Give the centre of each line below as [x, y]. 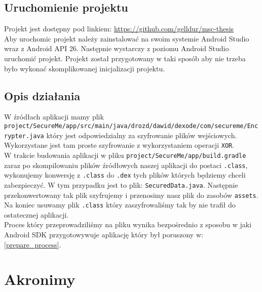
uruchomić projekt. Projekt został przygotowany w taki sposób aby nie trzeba [125, 58]
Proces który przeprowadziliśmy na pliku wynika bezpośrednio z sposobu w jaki [128, 224]
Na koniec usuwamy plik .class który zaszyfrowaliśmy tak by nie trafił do [120, 205]
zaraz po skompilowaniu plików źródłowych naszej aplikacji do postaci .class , [126, 165]
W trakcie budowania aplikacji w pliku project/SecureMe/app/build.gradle [125, 155]
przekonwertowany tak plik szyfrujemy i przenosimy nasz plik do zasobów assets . [131, 195]
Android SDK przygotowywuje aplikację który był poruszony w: [104, 235]
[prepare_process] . [33, 244]
